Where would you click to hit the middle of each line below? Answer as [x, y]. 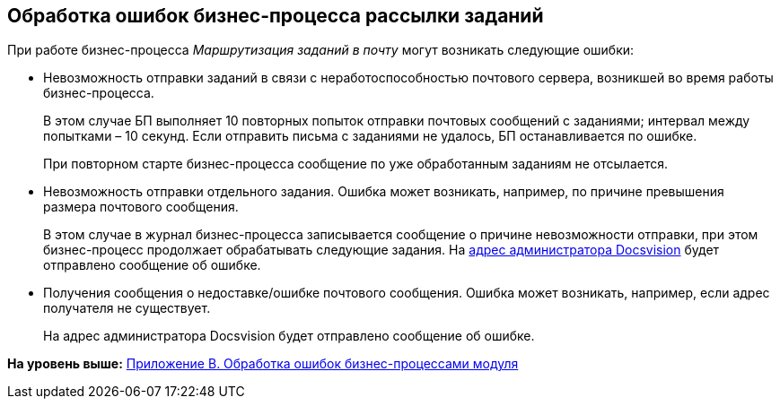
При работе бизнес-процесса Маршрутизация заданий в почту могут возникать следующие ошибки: [321, 50]
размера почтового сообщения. [141, 207]
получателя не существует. [127, 308]
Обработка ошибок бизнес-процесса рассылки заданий [276, 16]
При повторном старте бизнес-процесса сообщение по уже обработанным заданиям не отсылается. [355, 164]
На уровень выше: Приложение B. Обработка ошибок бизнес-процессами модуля [263, 364]
